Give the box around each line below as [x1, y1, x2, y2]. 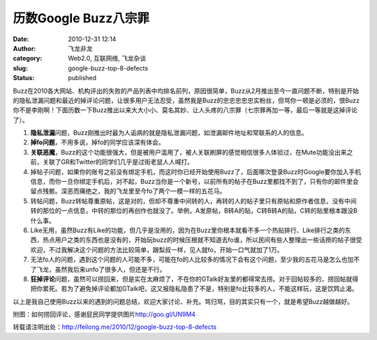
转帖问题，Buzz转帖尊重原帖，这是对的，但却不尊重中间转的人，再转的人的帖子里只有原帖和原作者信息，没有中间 [30, 196, 357, 205]
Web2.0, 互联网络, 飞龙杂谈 [68, 54, 147, 63]
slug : [13, 63, 28, 72]
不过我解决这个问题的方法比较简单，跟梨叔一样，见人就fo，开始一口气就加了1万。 [48, 245, 283, 254]
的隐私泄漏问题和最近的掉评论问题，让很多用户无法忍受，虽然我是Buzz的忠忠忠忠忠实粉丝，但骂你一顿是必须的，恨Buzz [13, 96, 360, 105]
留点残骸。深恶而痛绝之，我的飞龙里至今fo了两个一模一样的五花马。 [30, 187, 226, 195]
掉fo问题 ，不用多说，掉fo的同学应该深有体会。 [30, 138, 165, 146]
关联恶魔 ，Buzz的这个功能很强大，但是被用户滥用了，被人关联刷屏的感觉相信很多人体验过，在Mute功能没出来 [30, 148, 347, 156]
